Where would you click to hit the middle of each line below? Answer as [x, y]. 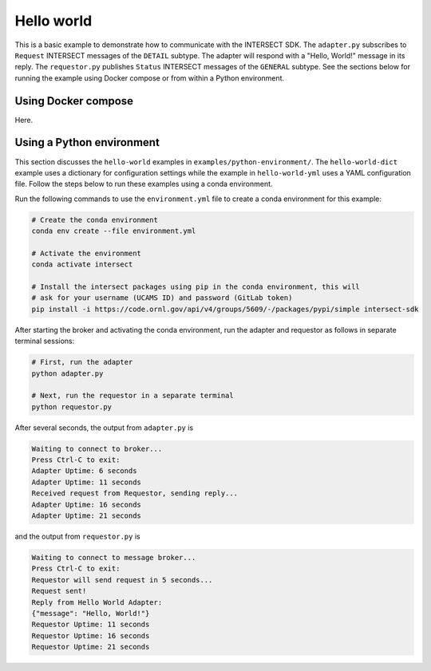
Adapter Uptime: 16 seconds [86, 504]
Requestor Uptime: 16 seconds [91, 635]
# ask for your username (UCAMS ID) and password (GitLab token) [162, 298]
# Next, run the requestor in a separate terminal [133, 396]
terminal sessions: [45, 341]
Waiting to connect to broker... [97, 448]
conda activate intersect [82, 264]
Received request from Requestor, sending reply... [135, 493]
